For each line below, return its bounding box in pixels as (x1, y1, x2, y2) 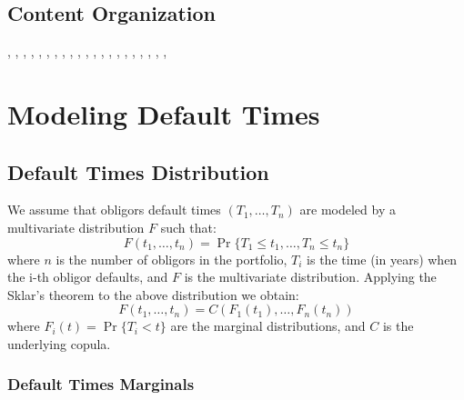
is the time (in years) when (307, 249, 458, 268)
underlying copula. (7, 334, 111, 353)
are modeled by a (299, 200, 396, 219)
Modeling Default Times (7, 95, 320, 132)
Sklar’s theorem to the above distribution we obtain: (7, 285, 299, 304)
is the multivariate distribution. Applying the (184, 267, 437, 286)
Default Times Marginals (7, 373, 195, 395)
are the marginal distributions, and (170, 316, 366, 335)
